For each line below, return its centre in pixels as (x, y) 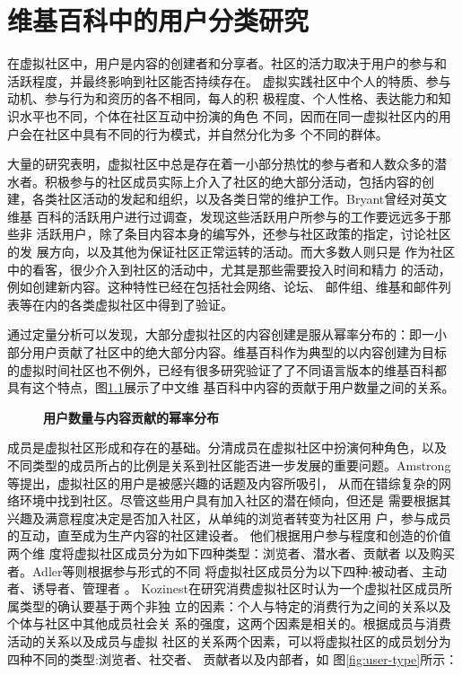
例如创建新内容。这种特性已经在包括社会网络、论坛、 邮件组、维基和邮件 (223, 287)
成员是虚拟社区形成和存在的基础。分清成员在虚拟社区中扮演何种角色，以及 (227, 447)
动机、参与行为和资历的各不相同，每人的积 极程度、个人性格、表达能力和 (223, 98)
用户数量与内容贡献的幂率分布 (131, 417)
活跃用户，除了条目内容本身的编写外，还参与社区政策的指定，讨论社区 (244, 234)
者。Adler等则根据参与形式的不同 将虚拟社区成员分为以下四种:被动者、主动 (227, 570)
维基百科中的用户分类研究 (158, 20)
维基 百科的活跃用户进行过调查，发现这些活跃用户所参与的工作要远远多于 (223, 216)
